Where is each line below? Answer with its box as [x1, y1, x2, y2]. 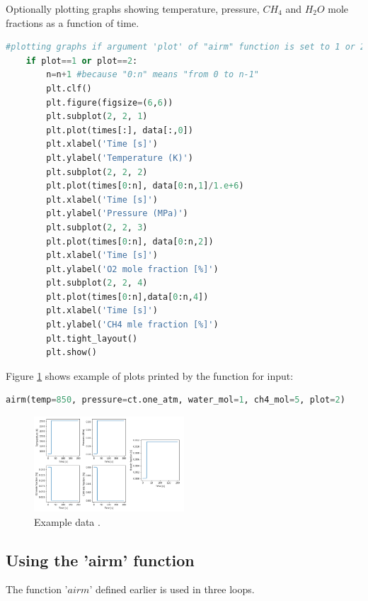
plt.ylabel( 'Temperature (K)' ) [46, 152, 193, 163]
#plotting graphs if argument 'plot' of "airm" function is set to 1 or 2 [6, 42, 366, 52]
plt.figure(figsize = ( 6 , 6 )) [46, 97, 173, 108]
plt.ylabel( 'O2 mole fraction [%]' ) [46, 264, 219, 274]
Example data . [34, 514, 100, 529]
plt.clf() [46, 83, 92, 94]
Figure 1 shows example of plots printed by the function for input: [6, 368, 294, 383]
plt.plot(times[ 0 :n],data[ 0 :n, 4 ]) [46, 291, 209, 302]
